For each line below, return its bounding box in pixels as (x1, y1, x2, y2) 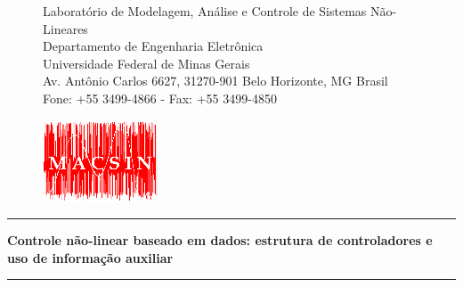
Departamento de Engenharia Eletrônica (43, 37, 264, 55)
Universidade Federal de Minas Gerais (43, 53, 250, 72)
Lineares (43, 19, 88, 37)
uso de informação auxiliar (7, 248, 174, 266)
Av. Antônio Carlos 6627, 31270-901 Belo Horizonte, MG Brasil (43, 71, 388, 90)
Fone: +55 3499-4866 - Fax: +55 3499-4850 (43, 88, 277, 107)
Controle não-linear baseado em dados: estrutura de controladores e (7, 231, 433, 250)
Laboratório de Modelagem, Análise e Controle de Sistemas (43, 2, 367, 20)
